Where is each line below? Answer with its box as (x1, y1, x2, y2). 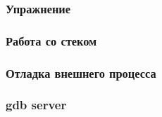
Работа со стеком (6, 32, 97, 49)
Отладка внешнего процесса (6, 64, 156, 81)
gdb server (6, 96, 67, 113)
